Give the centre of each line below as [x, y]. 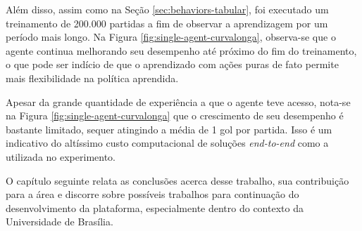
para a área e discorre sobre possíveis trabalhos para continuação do [152, 194]
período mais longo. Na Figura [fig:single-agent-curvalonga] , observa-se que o [171, 37]
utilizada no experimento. [61, 156]
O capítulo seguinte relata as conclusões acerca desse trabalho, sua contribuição [177, 180]
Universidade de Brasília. [60, 222]
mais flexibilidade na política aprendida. [92, 78]
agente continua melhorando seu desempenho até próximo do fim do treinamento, [181, 50]
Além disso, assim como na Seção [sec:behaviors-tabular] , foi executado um [167, 9]
